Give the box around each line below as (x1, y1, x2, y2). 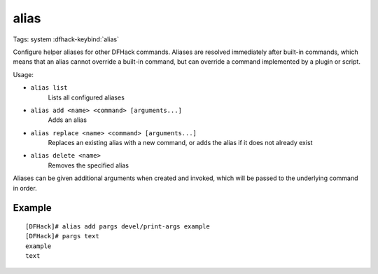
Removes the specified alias (48, 161, 129, 170)
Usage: (13, 70, 34, 78)
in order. (13, 184, 38, 192)
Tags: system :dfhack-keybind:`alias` (13, 35, 119, 43)
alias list (30, 84, 68, 92)
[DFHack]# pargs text (25, 232, 99, 240)
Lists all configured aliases (48, 93, 125, 102)
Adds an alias (48, 116, 87, 124)
